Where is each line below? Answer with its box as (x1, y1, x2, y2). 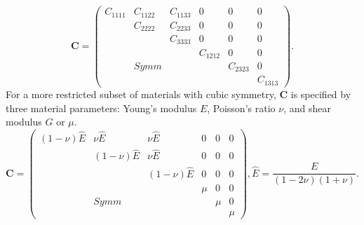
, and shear (283, 100, 331, 115)
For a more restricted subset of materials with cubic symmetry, (6, 86, 276, 101)
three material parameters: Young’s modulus (6, 100, 197, 115)
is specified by (290, 86, 351, 101)
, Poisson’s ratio (207, 100, 276, 115)
